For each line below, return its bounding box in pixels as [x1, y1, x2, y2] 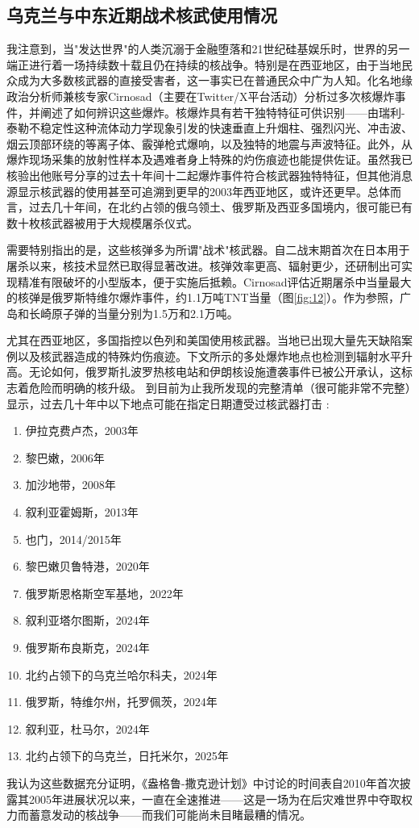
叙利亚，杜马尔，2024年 [25, 720, 150, 737]
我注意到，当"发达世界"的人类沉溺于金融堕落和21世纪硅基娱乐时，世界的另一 [6, 40, 410, 57]
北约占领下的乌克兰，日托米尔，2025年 [25, 747, 229, 764]
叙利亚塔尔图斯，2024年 [25, 612, 150, 629]
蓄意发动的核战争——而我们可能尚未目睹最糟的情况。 [28, 806, 311, 823]
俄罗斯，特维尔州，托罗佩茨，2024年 [25, 693, 218, 710]
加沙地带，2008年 [25, 476, 116, 493]
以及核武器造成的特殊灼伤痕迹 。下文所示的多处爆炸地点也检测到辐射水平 [18, 347, 401, 364]
